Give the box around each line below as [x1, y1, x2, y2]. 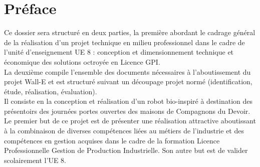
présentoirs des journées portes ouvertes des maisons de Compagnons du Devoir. [4, 105, 250, 116]
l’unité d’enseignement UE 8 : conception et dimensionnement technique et [4, 47, 234, 57]
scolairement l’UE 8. [4, 154, 66, 165]
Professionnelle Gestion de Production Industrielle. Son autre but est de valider [4, 145, 248, 155]
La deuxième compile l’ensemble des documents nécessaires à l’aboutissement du [4, 66, 251, 77]
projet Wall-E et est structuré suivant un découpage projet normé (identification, [4, 76, 252, 87]
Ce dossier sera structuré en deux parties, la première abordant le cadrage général [4, 27, 255, 38]
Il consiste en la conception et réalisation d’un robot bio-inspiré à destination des [4, 96, 253, 106]
